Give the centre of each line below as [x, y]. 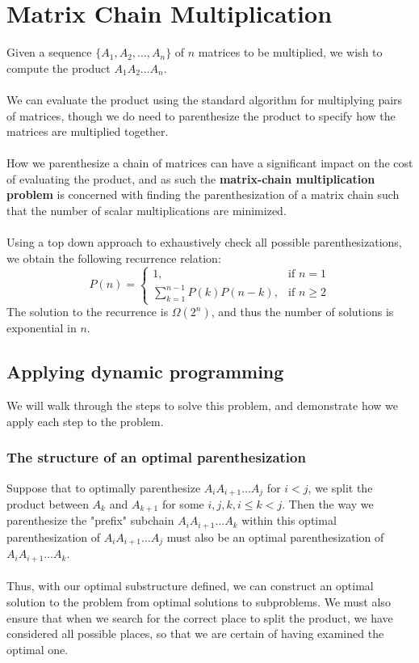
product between [48, 503]
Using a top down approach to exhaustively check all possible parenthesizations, [204, 242]
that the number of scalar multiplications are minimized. [147, 211]
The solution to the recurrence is [88, 312]
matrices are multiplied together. [88, 131]
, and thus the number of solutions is [302, 312]
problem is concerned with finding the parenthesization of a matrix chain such [203, 194]
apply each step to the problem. [85, 421]
